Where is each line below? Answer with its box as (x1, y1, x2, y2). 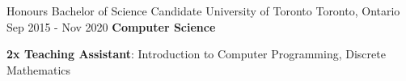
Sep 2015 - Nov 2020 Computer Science (6, 18, 216, 35)
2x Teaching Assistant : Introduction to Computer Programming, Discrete (6, 45, 386, 62)
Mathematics (6, 61, 71, 78)
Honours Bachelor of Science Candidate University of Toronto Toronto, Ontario (6, 2, 400, 19)
